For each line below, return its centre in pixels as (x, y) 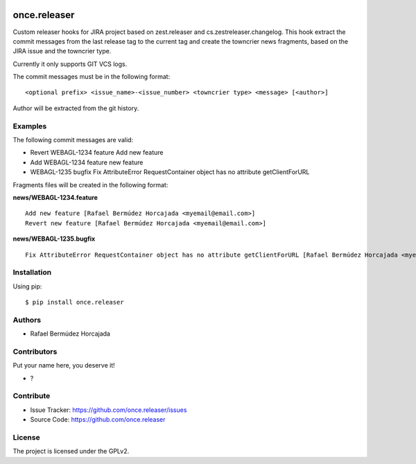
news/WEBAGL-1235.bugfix (54, 239)
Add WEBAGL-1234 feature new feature (87, 162)
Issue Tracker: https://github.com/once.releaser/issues (109, 410)
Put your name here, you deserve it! (64, 366)
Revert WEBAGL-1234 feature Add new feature (97, 153)
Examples (30, 126)
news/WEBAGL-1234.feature (55, 197)
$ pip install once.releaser (75, 302)
